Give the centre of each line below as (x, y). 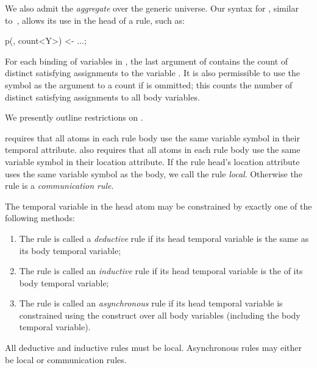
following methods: (40, 218)
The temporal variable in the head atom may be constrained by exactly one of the (158, 206)
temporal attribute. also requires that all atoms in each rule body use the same (153, 150)
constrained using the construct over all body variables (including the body (160, 315)
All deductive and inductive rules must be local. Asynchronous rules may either (154, 348)
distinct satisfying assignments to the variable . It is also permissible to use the (152, 73)
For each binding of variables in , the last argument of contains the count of (147, 61)
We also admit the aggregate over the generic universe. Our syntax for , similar (152, 8)
